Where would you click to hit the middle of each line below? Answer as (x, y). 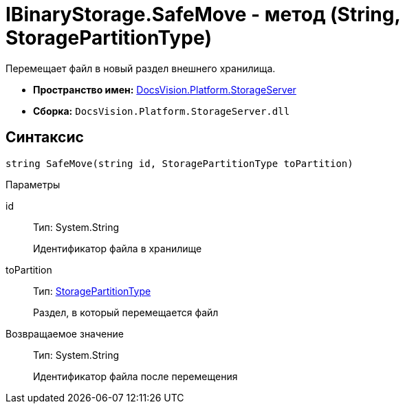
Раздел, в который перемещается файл (126, 312)
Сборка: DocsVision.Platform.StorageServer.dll (162, 111)
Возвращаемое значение (65, 333)
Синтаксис (45, 137)
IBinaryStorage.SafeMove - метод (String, (203, 14)
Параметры (33, 184)
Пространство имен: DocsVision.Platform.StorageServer (165, 89)
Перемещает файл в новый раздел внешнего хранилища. (141, 68)
